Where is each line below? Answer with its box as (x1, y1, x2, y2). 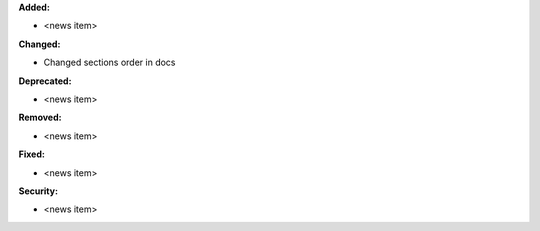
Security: (18, 185, 59, 197)
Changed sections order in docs (43, 56, 176, 69)
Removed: (18, 111, 62, 124)
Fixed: (18, 148, 45, 160)
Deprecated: (18, 75, 72, 87)
